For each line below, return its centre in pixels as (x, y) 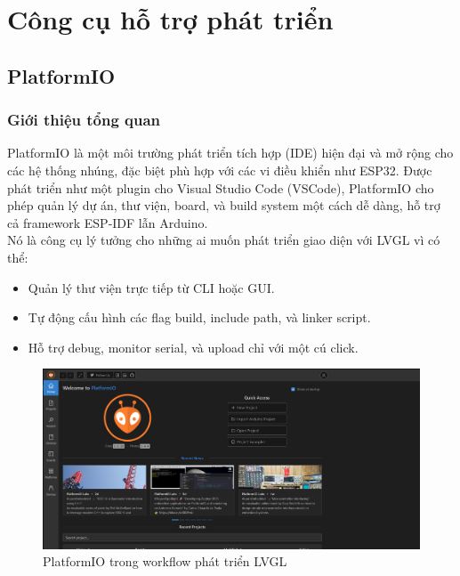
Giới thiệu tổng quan (84, 120)
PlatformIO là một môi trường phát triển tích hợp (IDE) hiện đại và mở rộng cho (230, 153)
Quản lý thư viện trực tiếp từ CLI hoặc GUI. (151, 287)
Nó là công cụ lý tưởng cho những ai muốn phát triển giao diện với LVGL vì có (224, 240)
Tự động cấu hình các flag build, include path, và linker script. (199, 317)
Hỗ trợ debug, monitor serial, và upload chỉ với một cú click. (193, 347)
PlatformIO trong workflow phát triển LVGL (165, 561)
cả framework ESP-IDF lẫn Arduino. (108, 222)
